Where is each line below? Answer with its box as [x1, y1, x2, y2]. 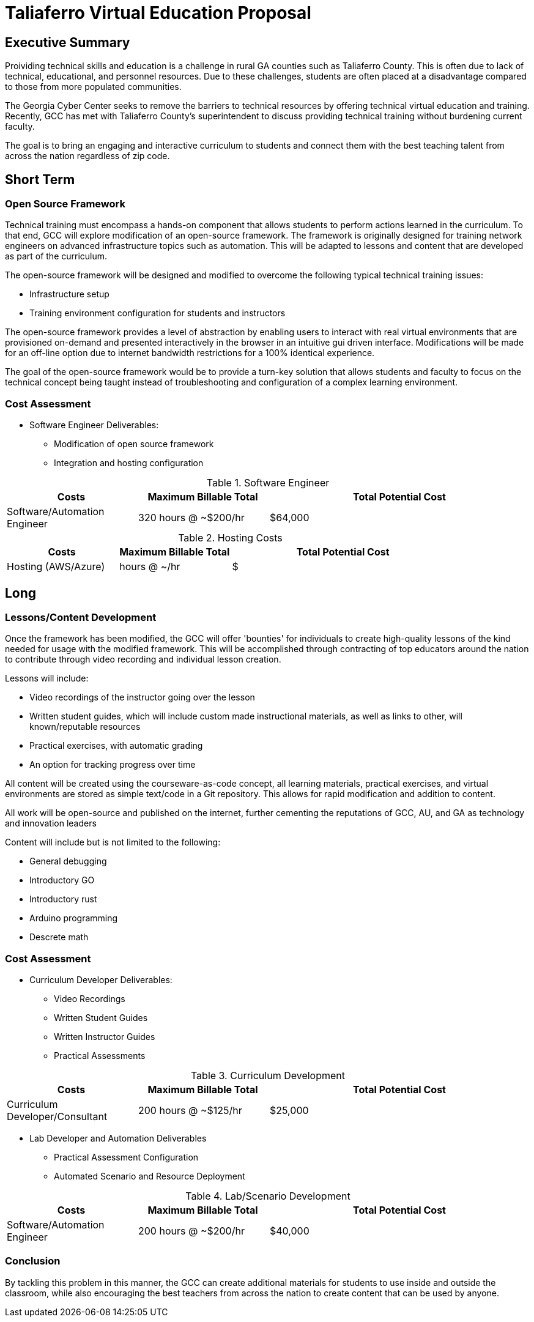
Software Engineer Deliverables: [29, 420, 159, 431]
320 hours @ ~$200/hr [138, 511, 245, 524]
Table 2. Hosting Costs [178, 532, 283, 544]
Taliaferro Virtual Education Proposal [5, 2, 311, 23]
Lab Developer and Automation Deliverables [29, 1133, 207, 1144]
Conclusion [5, 1255, 61, 1268]
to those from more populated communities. [5, 81, 182, 92]
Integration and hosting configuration [54, 458, 204, 469]
